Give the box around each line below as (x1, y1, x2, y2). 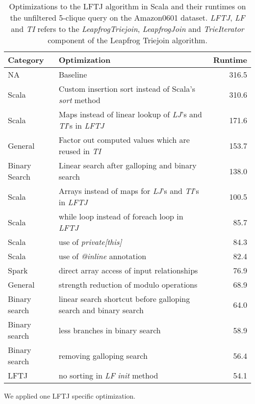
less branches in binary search (58, 324, 161, 336)
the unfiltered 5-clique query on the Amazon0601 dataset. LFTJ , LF (10, 12, 245, 23)
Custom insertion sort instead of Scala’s (58, 83, 196, 94)
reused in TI (58, 145, 101, 157)
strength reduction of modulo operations (58, 279, 198, 290)
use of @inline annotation (58, 250, 147, 262)
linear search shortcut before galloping (58, 293, 190, 304)
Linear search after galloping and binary (58, 160, 197, 171)
